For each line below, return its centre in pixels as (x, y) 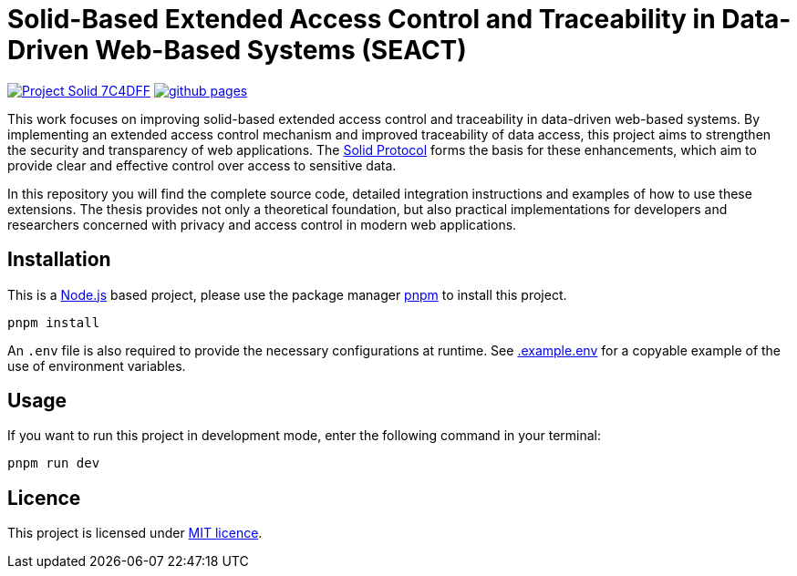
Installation (59, 260)
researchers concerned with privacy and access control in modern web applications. (262, 224)
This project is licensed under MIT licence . (135, 533)
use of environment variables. (97, 365)
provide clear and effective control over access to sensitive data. (202, 165)
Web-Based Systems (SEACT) (281, 50)
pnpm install (54, 322)
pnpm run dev (54, 463)
